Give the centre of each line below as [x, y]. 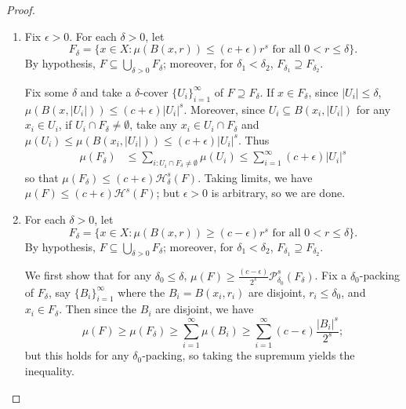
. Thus [254, 139]
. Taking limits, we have [255, 177]
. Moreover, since [225, 109]
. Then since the [98, 309]
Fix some [47, 91]
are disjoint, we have [205, 309]
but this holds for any [77, 355]
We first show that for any [88, 275]
